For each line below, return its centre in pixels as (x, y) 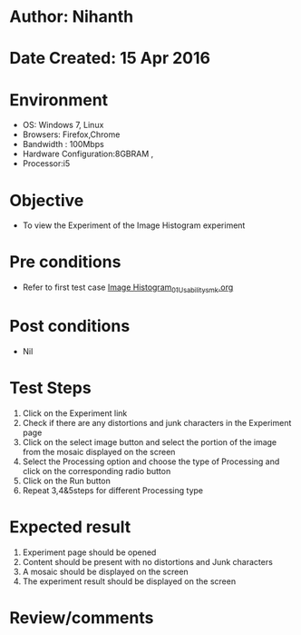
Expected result (70, 527)
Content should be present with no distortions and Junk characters (148, 561)
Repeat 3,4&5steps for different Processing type (113, 490)
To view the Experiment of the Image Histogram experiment (134, 225)
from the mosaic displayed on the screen (99, 451)
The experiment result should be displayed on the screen (129, 581)
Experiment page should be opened (89, 552)
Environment (59, 99)
